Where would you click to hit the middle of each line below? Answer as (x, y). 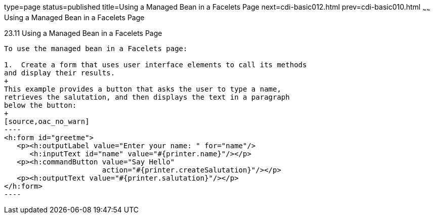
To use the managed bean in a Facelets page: (96, 48)
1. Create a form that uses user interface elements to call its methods (156, 64)
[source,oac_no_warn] (47, 121)
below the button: (40, 105)
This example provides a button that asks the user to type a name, (143, 89)
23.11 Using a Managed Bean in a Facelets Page (83, 33)
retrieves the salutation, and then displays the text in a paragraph (147, 97)
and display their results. (60, 73)
